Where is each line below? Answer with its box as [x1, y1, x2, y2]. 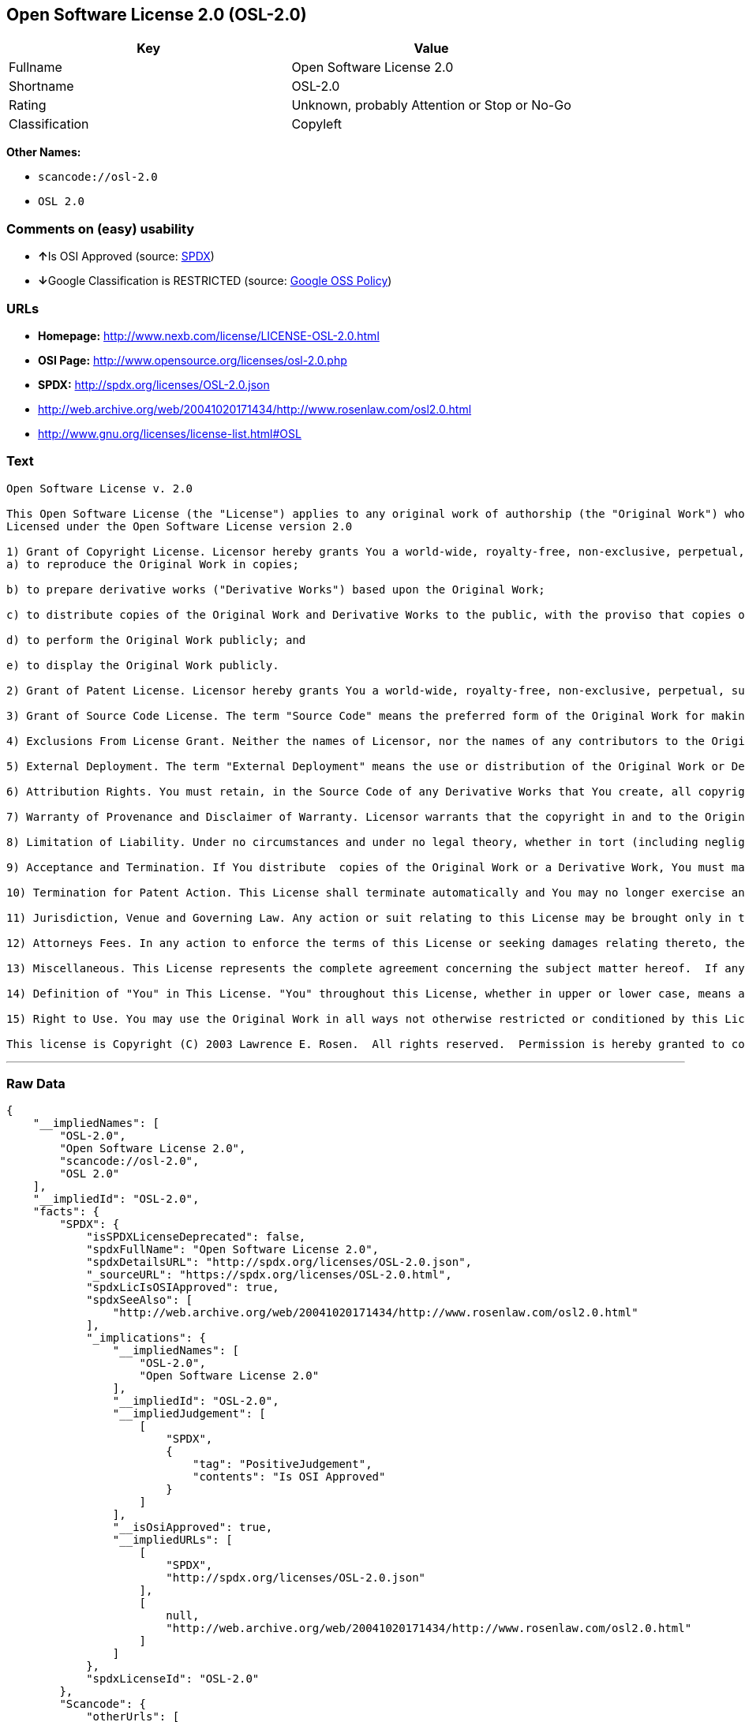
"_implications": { [86, 1331, 206, 1345]
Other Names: [6, 145, 81, 159]
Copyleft [291, 116, 343, 133]
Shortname [9, 78, 74, 95]
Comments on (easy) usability [6, 220, 195, 237]
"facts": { [32, 1205, 100, 1219]
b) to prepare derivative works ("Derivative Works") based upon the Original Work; [6, 582, 545, 596]
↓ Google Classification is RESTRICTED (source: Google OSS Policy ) [38, 274, 392, 288]
